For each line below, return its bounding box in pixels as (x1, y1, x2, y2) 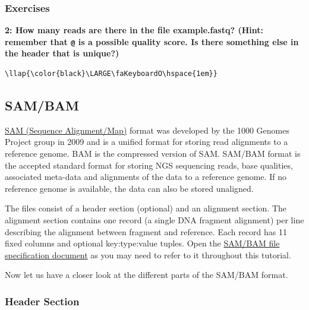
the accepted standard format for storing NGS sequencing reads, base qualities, (5, 159, 293, 171)
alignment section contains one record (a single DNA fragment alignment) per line (5, 214, 304, 226)
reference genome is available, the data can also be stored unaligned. (5, 182, 254, 194)
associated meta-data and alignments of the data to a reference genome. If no (5, 170, 286, 183)
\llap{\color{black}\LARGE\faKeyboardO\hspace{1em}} (5, 69, 217, 78)
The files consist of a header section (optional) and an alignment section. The (5, 202, 287, 214)
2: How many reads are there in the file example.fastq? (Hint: (5, 24, 263, 36)
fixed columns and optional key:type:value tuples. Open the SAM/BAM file (5, 237, 280, 249)
